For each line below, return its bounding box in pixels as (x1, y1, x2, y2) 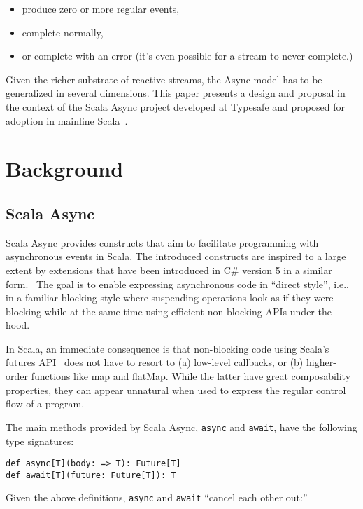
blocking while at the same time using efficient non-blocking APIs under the (6, 304, 332, 318)
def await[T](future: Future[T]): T (6, 470, 176, 480)
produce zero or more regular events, (22, 1, 180, 15)
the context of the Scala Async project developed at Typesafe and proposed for (6, 99, 345, 114)
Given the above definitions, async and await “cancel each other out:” (6, 490, 308, 505)
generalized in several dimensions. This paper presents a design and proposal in (6, 86, 346, 100)
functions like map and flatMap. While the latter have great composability (31, 369, 351, 384)
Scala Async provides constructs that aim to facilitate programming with (6, 235, 319, 250)
